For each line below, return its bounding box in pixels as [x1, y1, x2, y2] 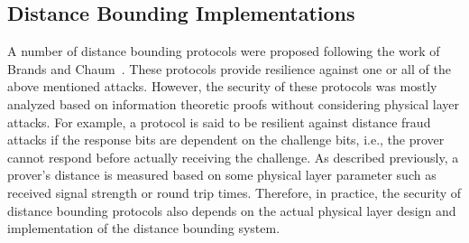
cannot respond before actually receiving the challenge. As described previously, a [7, 147, 459, 166]
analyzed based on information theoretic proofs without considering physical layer [7, 94, 460, 113]
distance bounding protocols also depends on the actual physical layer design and [7, 201, 456, 220]
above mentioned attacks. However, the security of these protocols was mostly [7, 77, 437, 96]
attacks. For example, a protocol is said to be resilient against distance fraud [7, 112, 431, 131]
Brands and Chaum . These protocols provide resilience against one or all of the [7, 59, 451, 78]
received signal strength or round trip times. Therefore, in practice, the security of [7, 182, 462, 201]
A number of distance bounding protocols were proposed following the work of [7, 42, 440, 61]
